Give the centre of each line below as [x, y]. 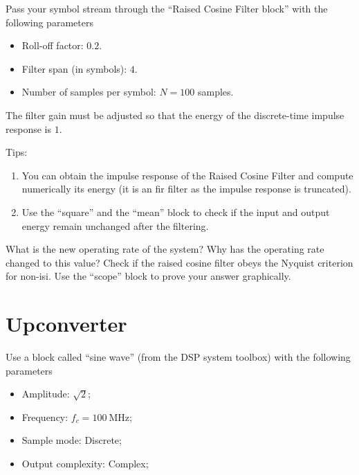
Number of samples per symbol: [89, 92]
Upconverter [66, 324]
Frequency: [45, 416]
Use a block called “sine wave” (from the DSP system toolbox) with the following [178, 357]
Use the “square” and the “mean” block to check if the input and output [176, 212]
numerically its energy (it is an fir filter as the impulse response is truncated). [186, 189]
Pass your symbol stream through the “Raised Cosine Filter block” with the [167, 8]
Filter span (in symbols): [74, 68]
